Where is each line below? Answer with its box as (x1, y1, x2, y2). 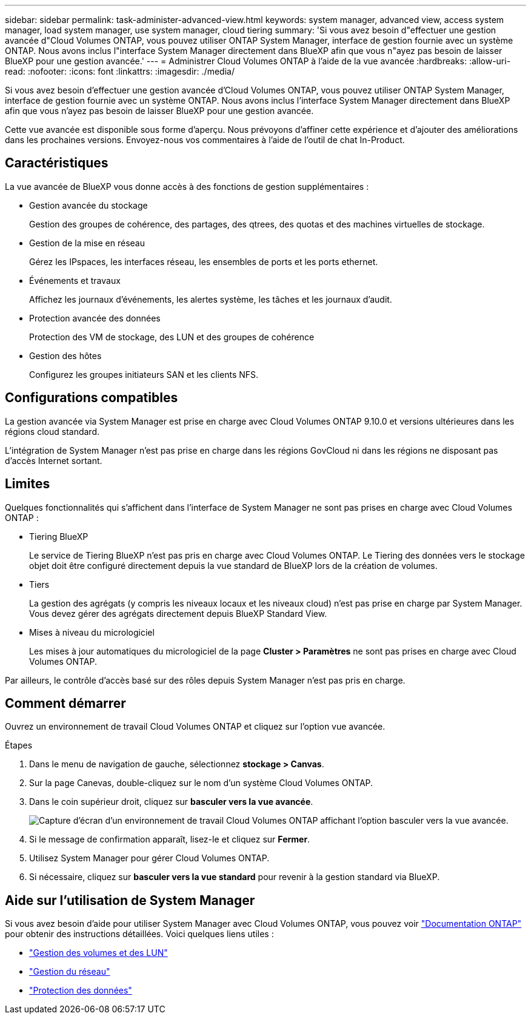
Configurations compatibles (5, 390, 178, 406)
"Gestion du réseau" (29, 966, 110, 977)
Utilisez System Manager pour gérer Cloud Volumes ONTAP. (29, 853, 270, 864)
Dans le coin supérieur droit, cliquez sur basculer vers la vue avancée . (29, 796, 313, 807)
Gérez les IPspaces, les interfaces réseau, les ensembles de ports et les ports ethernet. (29, 256, 378, 267)
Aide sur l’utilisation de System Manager (5, 892, 255, 908)
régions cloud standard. (5, 426, 99, 437)
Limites (5, 476, 50, 492)
